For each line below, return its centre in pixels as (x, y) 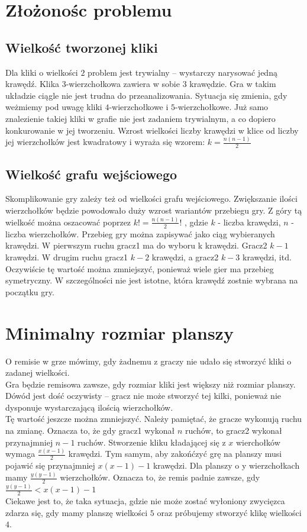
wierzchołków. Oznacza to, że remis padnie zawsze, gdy (160, 477)
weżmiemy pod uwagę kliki (54, 107)
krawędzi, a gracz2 (185, 257)
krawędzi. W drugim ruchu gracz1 (67, 257)
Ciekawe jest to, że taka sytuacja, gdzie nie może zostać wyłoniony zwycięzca (145, 501)
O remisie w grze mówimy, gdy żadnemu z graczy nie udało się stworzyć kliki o (148, 361)
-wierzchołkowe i (139, 107)
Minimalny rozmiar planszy (119, 332)
